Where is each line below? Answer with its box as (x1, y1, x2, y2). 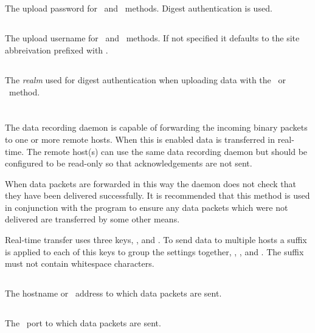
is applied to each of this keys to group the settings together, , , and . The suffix (5, 245, 304, 258)
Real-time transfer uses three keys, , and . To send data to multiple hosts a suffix (5, 233, 307, 246)
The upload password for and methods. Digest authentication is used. (5, 2, 272, 15)
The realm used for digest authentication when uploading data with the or (5, 73, 286, 86)
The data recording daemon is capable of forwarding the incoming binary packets (5, 121, 308, 134)
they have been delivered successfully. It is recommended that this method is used (5, 189, 310, 202)
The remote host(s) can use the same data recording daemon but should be (26, 145, 308, 157)
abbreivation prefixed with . (5, 43, 108, 56)
